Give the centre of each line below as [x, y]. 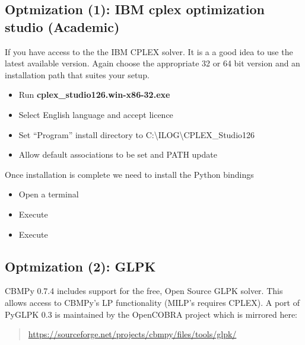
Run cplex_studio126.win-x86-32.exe [94, 95]
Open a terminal [49, 194]
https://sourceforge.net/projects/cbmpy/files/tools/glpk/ [132, 334]
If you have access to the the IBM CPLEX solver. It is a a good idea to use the [149, 51]
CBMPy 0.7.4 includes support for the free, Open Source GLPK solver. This [144, 291]
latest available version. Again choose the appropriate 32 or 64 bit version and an [152, 63]
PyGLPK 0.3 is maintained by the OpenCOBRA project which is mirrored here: [151, 314]
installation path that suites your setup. [77, 74]
